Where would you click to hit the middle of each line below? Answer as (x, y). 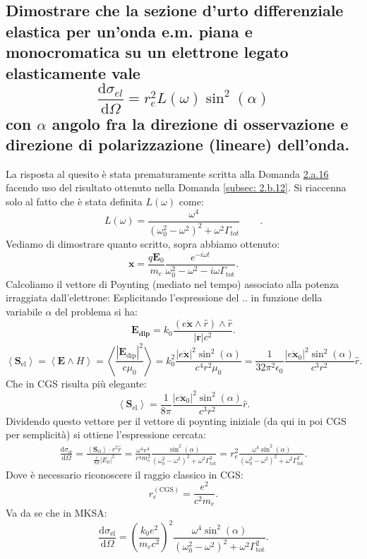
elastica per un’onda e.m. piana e (129, 31)
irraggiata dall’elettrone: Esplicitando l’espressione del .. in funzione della (164, 297)
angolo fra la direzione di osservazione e (200, 123)
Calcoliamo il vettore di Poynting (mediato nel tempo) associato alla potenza (173, 283)
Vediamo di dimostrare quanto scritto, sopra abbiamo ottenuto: (143, 244)
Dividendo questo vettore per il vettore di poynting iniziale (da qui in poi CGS (176, 420)
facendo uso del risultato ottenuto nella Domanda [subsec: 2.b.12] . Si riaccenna (176, 187)
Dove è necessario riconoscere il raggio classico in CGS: (125, 474)
